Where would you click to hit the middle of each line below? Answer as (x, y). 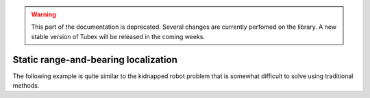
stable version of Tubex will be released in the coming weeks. (118, 36)
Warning (44, 14)
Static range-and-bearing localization (95, 59)
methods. (26, 86)
